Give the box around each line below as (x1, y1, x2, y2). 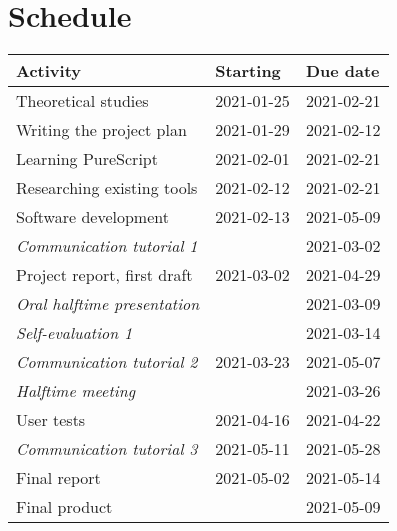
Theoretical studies (16, 89, 149, 113)
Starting (215, 59, 281, 83)
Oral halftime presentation (16, 292, 200, 316)
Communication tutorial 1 (16, 234, 198, 258)
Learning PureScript (16, 147, 158, 171)
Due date (305, 59, 380, 83)
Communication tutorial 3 (16, 437, 198, 461)
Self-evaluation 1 (16, 321, 133, 345)
